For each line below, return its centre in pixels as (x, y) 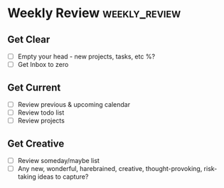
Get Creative (36, 143)
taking (27, 177)
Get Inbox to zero (43, 65)
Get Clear (29, 40)
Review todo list (41, 113)
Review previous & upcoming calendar (74, 104)
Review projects (41, 121)
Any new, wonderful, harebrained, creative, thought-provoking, (110, 168)
